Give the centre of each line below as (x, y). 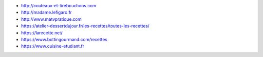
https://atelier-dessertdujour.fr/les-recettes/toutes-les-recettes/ (85, 26)
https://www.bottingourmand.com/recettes (64, 39)
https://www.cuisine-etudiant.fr (53, 46)
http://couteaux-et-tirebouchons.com (59, 6)
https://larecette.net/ (42, 33)
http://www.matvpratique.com (51, 19)
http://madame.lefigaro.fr (47, 13)
